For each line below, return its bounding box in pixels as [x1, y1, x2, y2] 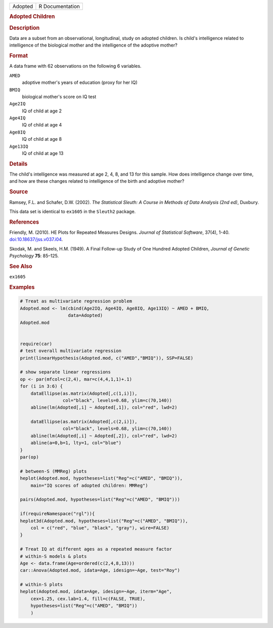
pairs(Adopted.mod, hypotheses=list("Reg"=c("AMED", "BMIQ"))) [20, 496, 180, 503]
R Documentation [38, 3, 80, 10]
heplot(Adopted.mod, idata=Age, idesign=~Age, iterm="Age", [20, 589, 172, 595]
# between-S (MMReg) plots [20, 468, 87, 474]
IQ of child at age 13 [22, 150, 64, 156]
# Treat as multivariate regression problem [20, 299, 132, 304]
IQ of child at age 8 [22, 136, 62, 142]
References [9, 218, 39, 225]
